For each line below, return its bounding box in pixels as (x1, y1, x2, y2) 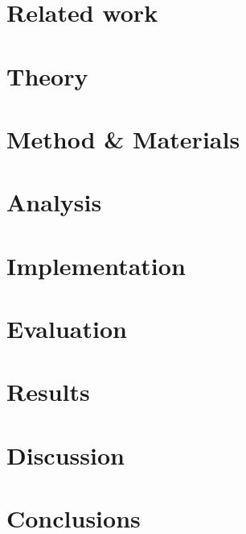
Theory (6, 59, 88, 92)
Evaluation (6, 312, 127, 345)
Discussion (6, 438, 125, 471)
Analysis (6, 186, 102, 219)
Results (6, 375, 90, 408)
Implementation (6, 248, 186, 282)
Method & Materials (6, 122, 240, 155)
